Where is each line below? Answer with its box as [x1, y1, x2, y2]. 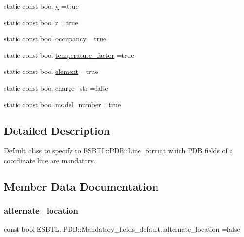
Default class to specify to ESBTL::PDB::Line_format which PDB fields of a [4, 146, 233, 156]
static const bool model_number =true [4, 99, 121, 109]
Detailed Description [4, 123, 110, 138]
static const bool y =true [4, 1, 79, 11]
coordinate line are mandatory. [4, 155, 95, 165]
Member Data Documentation [4, 179, 159, 194]
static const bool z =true [4, 17, 78, 27]
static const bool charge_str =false [4, 82, 108, 92]
